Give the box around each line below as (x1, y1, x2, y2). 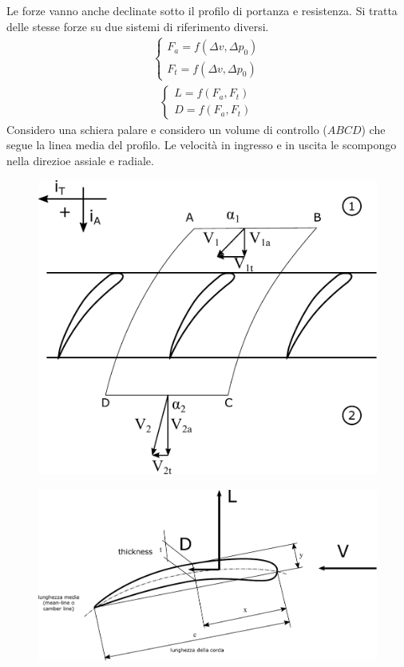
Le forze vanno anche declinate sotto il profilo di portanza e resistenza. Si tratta (6, 2, 398, 18)
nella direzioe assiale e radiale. (6, 152, 154, 168)
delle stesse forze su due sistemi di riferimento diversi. (6, 18, 269, 34)
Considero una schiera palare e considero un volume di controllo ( (6, 120, 327, 137)
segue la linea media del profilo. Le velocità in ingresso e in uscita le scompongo (6, 136, 397, 153)
